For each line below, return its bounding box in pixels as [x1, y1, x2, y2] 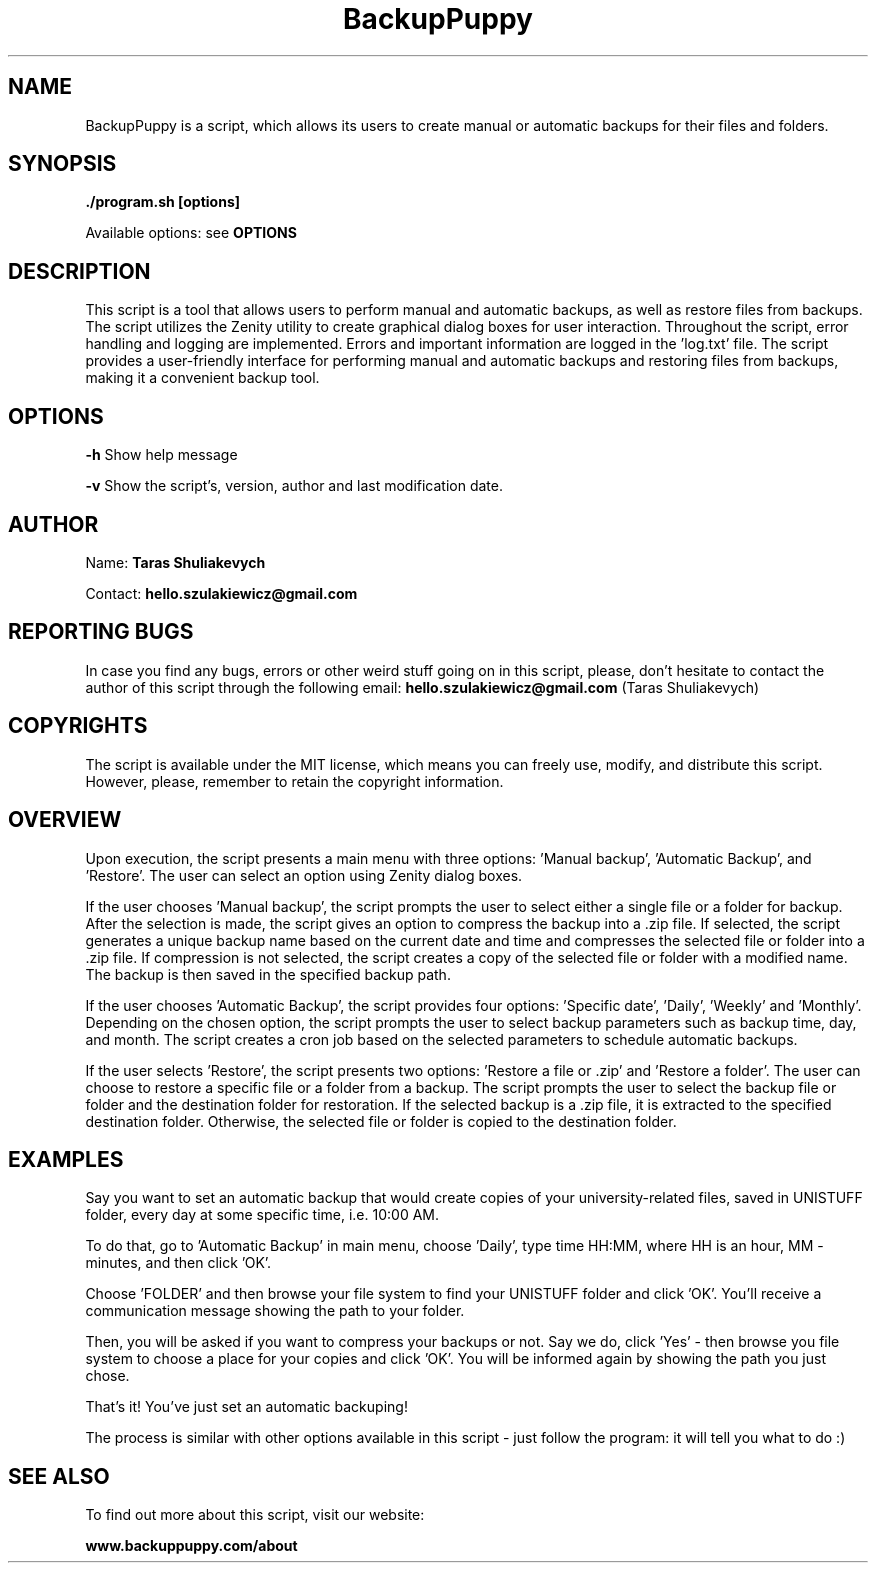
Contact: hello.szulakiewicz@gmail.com [85, 584, 358, 602]
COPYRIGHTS [8, 713, 148, 739]
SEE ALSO [8, 1463, 110, 1489]
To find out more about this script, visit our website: [85, 1506, 425, 1524]
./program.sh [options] [85, 193, 241, 211]
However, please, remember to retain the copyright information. [85, 772, 504, 790]
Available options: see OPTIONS [85, 224, 297, 242]
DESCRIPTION [8, 258, 151, 284]
